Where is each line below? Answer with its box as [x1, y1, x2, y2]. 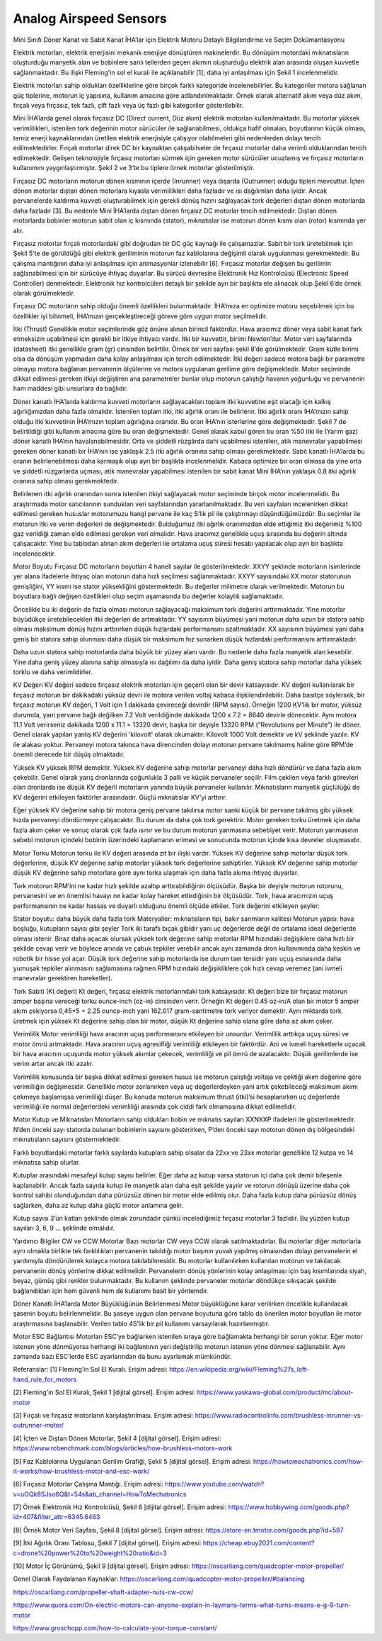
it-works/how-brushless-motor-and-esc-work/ [13, 1467, 150, 1475]
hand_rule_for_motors [13, 1375, 77, 1384]
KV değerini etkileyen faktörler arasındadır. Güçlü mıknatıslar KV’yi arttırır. [13, 793, 228, 801]
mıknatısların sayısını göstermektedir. [13, 1135, 122, 1144]
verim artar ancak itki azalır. [13, 1060, 94, 1068]
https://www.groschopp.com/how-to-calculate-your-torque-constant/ [13, 1623, 217, 1632]
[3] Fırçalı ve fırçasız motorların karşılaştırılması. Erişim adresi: [13, 1411, 194, 1419]
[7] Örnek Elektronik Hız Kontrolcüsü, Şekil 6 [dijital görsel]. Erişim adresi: [13, 1503, 227, 1511]
